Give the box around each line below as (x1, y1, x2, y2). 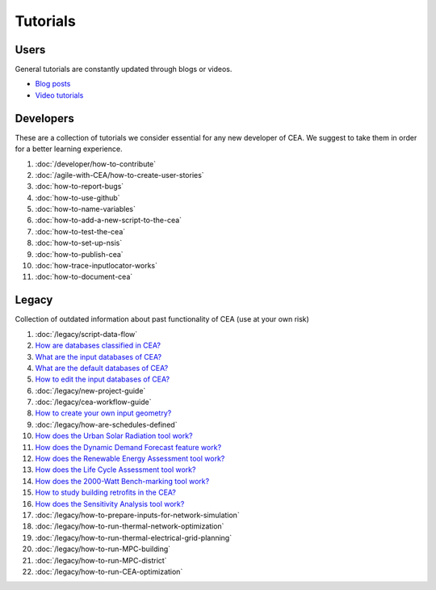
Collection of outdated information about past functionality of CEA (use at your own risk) (15, 314, 310, 324)
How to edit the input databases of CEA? (35, 374, 170, 384)
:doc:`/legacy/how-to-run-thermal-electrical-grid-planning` (35, 533, 233, 542)
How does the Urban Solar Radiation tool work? (35, 431, 193, 440)
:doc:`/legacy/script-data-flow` (35, 329, 138, 339)
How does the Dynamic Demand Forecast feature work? (35, 442, 222, 452)
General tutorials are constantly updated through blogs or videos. (15, 65, 233, 74)
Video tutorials (35, 90, 84, 100)
